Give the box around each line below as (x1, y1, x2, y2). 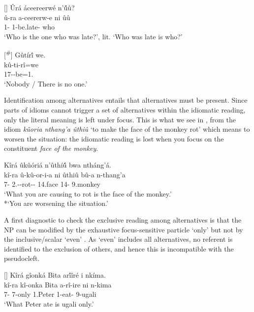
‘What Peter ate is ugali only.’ (4, 298, 94, 309)
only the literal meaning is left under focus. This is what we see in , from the (4, 114, 236, 124)
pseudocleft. (4, 253, 40, 263)
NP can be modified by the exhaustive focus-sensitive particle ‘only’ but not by (4, 224, 243, 234)
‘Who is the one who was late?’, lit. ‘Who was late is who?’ (4, 31, 183, 41)
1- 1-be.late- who (4, 22, 55, 32)
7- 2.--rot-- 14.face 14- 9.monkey (4, 179, 100, 189)
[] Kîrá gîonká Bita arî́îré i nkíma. (4, 269, 106, 280)
